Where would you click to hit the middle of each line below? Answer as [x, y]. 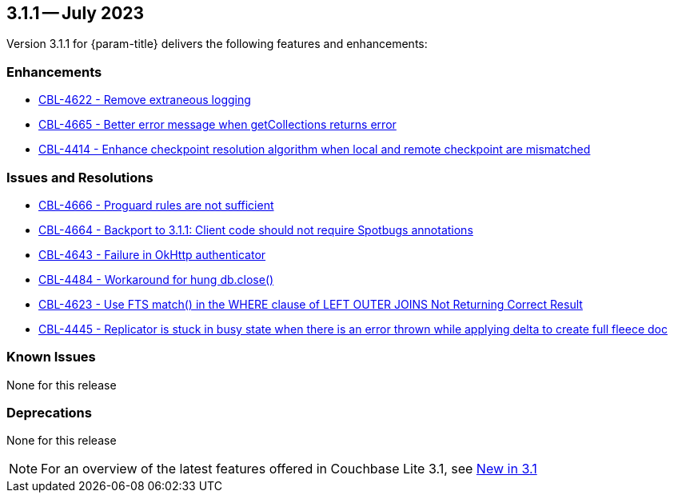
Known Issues [51, 357]
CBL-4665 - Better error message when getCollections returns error [217, 125]
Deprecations [49, 413]
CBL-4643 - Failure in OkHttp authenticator [152, 254]
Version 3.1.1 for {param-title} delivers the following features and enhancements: [217, 44]
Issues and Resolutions [80, 177]
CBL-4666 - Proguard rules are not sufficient [156, 205]
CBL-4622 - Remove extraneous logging [145, 100]
